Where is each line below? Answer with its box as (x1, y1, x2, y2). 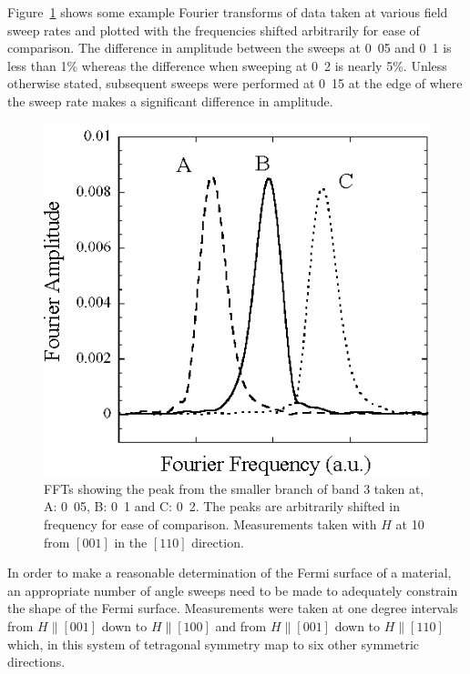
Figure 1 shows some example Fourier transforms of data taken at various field (7, 3, 448, 21)
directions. (7, 652, 66, 671)
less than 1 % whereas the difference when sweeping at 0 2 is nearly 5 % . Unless (7, 55, 447, 75)
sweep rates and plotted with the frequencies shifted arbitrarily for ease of (7, 20, 420, 39)
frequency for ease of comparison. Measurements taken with (44, 514, 377, 533)
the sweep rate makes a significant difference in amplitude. (7, 91, 333, 110)
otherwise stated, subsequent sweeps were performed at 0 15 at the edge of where (7, 74, 463, 93)
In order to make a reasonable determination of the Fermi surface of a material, (7, 563, 452, 582)
